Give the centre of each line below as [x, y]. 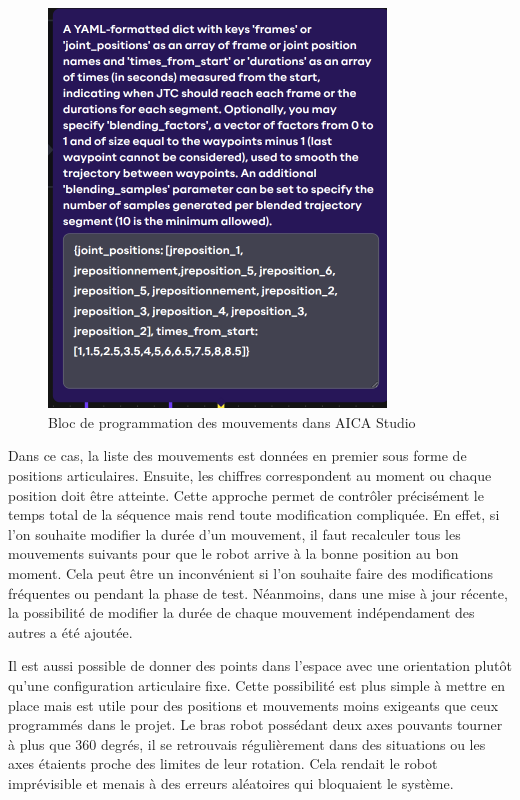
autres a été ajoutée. [70, 631]
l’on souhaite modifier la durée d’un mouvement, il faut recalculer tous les [234, 533]
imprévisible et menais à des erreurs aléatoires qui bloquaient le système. [231, 782]
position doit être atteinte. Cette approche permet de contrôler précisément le [246, 494]
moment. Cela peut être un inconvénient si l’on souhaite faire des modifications [250, 572]
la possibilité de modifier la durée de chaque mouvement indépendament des [241, 612]
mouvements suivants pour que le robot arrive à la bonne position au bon [233, 553]
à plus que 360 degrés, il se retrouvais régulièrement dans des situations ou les [247, 743]
